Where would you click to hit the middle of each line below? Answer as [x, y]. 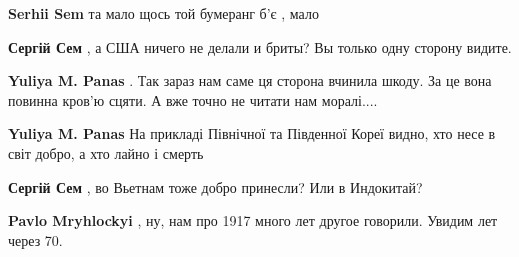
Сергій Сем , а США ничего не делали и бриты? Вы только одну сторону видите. [260, 46]
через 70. [35, 239]
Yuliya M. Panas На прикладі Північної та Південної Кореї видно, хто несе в [252, 133]
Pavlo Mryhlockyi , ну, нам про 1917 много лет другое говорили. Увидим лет [253, 220]
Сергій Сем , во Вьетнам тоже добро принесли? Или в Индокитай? [215, 186]
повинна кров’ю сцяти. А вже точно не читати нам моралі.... [193, 99]
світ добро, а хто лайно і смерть [106, 152]
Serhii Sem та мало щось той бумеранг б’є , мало [163, 13]
